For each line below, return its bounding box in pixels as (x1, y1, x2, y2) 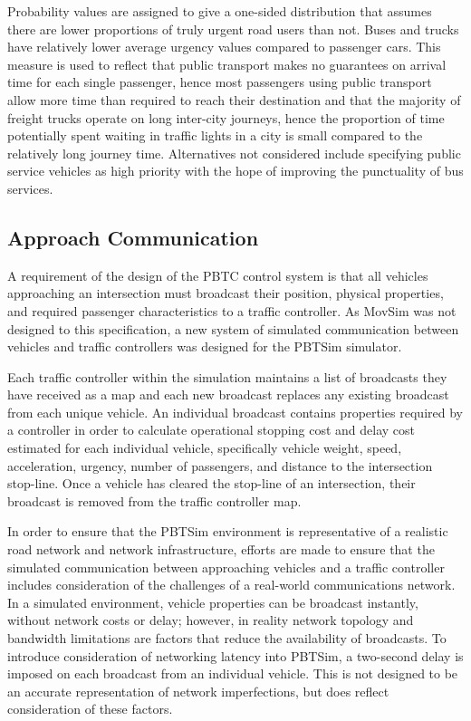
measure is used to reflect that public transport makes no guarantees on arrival (7, 54, 447, 73)
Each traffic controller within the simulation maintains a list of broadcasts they (7, 367, 447, 386)
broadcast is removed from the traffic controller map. (7, 491, 302, 510)
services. (7, 178, 53, 197)
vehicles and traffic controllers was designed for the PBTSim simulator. (7, 337, 402, 356)
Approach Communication (7, 223, 259, 251)
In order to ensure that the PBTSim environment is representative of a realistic (7, 522, 448, 541)
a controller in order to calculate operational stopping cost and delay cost (7, 420, 415, 439)
